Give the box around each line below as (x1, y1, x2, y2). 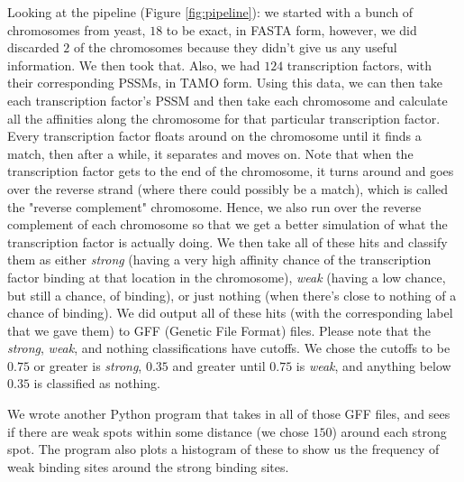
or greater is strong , (33, 356, 142, 375)
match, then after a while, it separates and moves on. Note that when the (7, 144, 414, 162)
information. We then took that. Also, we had (7, 55, 260, 74)
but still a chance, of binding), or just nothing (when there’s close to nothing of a (7, 285, 457, 304)
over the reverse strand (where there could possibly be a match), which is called (7, 179, 449, 198)
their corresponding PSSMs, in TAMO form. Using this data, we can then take (7, 73, 442, 92)
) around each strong (332, 422, 447, 440)
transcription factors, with (287, 55, 432, 74)
